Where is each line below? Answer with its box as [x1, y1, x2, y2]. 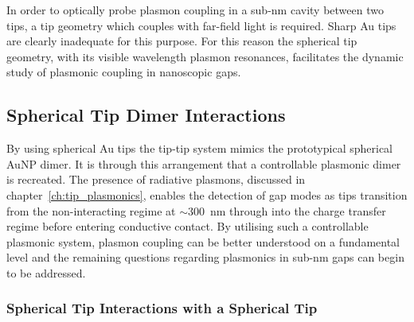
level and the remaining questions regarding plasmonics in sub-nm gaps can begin [6, 249, 404, 266]
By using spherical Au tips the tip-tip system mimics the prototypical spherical [6, 140, 393, 157]
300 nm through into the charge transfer [187, 202, 386, 219]
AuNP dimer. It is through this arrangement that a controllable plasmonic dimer [6, 155, 401, 172]
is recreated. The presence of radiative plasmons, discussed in [6, 171, 306, 188]
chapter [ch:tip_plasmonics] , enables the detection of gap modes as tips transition [6, 186, 408, 203]
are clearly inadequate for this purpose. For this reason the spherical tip [6, 33, 357, 49]
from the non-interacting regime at [6, 202, 176, 219]
